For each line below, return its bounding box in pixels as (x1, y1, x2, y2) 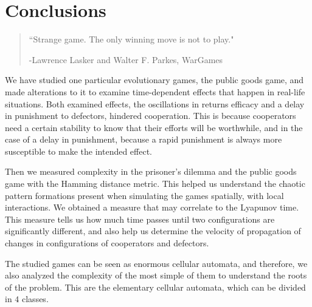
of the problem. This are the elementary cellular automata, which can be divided (5, 280, 306, 293)
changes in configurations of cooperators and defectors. (5, 237, 209, 249)
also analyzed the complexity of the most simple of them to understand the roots (5, 269, 307, 282)
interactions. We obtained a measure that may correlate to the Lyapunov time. (5, 201, 299, 214)
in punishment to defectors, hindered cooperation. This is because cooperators (5, 109, 296, 122)
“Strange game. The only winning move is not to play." (29, 33, 234, 46)
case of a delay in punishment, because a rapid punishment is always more (5, 133, 282, 146)
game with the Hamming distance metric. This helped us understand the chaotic (5, 177, 305, 190)
